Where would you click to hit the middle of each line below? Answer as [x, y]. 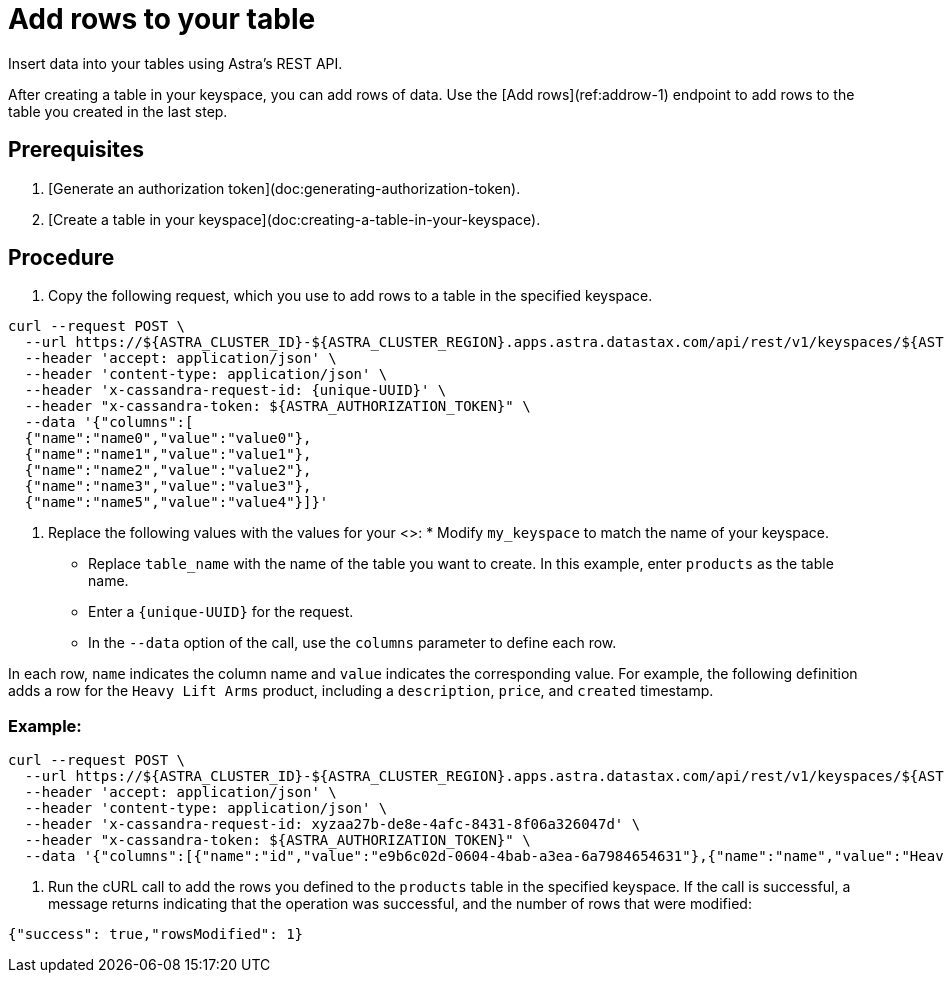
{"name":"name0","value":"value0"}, [168, 438]
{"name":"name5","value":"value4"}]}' [176, 502]
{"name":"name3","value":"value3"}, [168, 486]
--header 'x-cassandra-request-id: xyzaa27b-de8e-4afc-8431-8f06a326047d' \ [332, 824]
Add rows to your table [162, 19]
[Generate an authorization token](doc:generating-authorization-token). [284, 188]
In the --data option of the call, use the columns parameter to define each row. [352, 643]
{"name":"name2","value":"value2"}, [168, 470]
